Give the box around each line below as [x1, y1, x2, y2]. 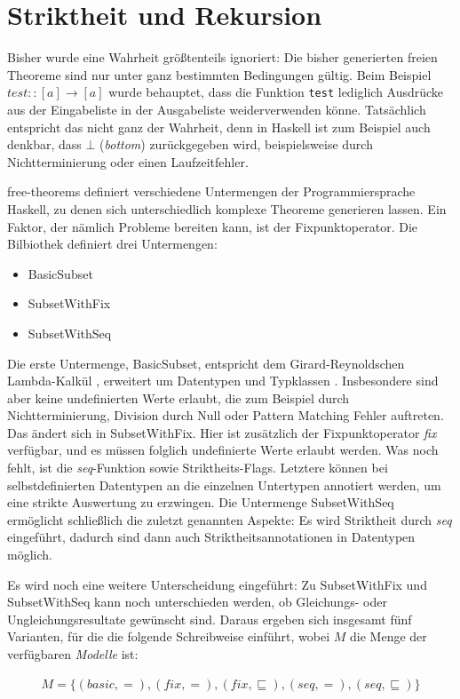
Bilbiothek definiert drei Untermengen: [7, 234, 218, 253]
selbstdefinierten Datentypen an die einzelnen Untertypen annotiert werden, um [7, 475, 441, 494]
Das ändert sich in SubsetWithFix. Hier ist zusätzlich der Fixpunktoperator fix [7, 423, 437, 441]
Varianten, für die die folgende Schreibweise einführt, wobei [7, 627, 330, 646]
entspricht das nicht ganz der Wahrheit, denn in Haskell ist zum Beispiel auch [7, 117, 431, 136]
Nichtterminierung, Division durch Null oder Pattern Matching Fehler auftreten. [7, 406, 444, 425]
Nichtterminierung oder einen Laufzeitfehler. [7, 152, 249, 171]
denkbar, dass [7, 135, 82, 154]
